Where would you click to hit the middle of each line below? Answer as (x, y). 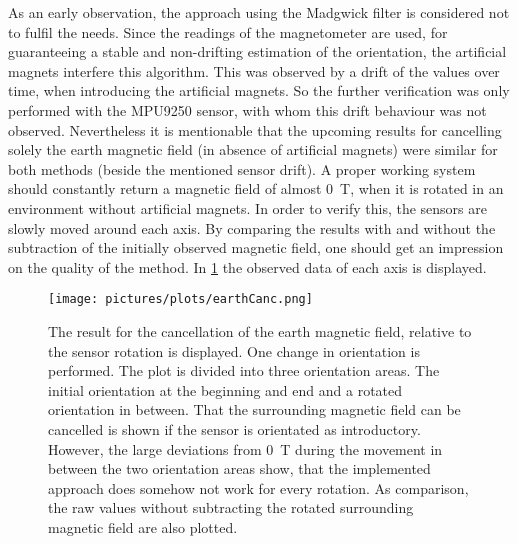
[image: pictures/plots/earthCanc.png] (180, 299)
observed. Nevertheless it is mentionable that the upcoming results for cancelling (255, 129)
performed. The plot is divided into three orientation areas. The (244, 370)
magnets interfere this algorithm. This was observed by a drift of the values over (254, 70)
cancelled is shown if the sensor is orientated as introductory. (234, 428)
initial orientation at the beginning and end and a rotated (225, 389)
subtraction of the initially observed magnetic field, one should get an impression (256, 247)
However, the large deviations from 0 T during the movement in (245, 448)
